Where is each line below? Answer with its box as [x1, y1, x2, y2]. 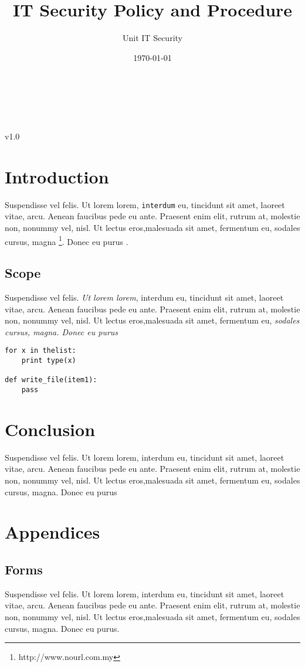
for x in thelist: [5, 346, 76, 355]
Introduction [5, 164, 109, 188]
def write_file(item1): [5, 376, 97, 384]
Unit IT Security [123, 32, 182, 44]
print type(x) [21, 356, 76, 365]
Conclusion [5, 417, 96, 441]
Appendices [5, 520, 100, 544]
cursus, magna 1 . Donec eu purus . [5, 233, 128, 247]
